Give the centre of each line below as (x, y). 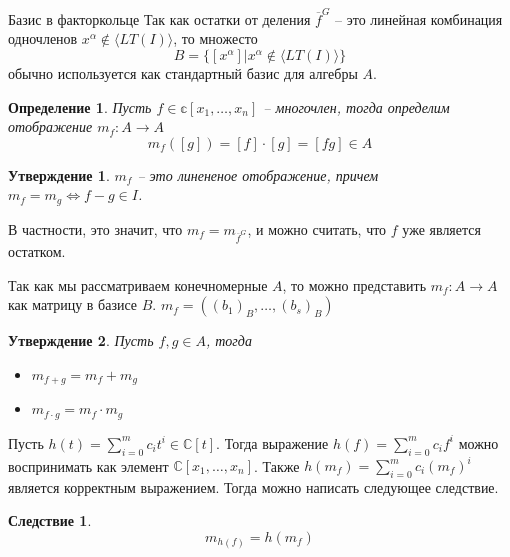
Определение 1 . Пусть (80, 106)
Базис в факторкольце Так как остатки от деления (159, 18)
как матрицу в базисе (73, 304)
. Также (276, 465)
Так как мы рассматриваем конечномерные (138, 284)
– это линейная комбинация (419, 18)
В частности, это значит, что (95, 228)
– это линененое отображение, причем (258, 174)
